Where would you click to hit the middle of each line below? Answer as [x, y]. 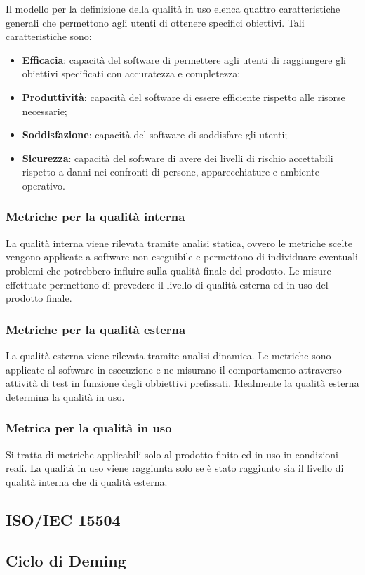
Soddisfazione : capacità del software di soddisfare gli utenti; [155, 134]
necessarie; [45, 111]
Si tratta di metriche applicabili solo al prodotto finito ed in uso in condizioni [172, 454]
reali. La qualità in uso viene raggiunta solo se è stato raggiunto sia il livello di [175, 468]
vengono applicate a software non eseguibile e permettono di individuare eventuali [182, 257]
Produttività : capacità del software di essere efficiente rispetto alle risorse [184, 97]
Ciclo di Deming [66, 561]
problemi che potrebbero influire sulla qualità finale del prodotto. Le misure [168, 270]
